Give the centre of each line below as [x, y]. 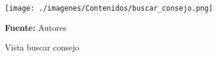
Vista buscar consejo [42, 47]
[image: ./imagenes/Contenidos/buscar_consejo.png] [109, 8]
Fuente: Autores [36, 27]
